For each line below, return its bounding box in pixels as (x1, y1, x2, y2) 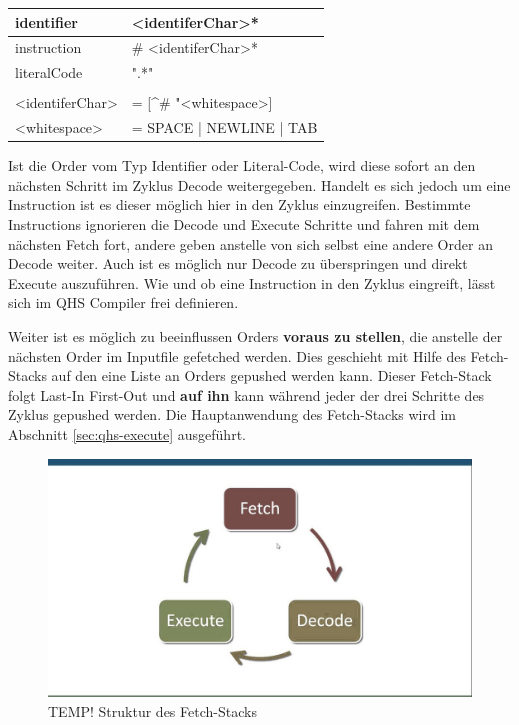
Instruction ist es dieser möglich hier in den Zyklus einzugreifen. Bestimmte (8, 194, 471, 215)
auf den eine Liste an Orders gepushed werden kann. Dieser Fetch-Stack (51, 365, 492, 386)
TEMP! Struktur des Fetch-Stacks (48, 700, 257, 721)
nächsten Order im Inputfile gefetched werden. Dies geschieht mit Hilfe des (8, 345, 466, 366)
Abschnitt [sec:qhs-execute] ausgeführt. (8, 423, 246, 444)
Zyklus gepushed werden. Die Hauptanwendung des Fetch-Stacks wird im (8, 404, 456, 425)
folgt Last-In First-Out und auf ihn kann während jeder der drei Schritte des (8, 384, 485, 405)
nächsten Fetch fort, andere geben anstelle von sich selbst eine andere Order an (8, 233, 493, 254)
